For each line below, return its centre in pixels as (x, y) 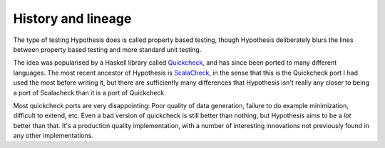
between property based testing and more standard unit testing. (107, 49)
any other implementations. (53, 136)
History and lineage (72, 18)
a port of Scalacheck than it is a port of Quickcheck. (90, 92)
